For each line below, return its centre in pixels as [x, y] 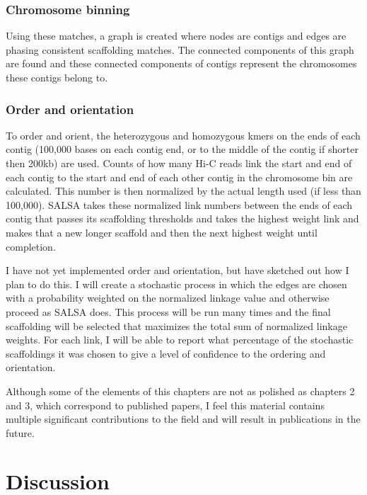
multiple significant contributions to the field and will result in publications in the [183, 419]
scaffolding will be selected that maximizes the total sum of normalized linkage [176, 325]
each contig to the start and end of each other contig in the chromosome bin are [179, 177]
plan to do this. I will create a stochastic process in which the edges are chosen [176, 284]
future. [20, 432]
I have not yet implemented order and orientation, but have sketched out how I [177, 270]
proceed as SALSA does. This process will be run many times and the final [168, 311]
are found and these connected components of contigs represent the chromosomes [181, 63]
